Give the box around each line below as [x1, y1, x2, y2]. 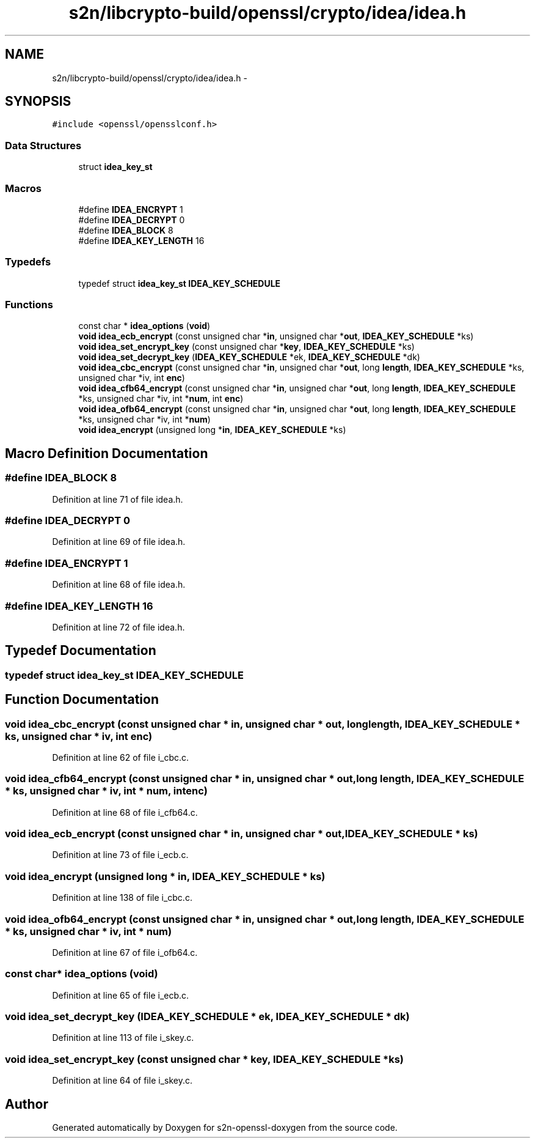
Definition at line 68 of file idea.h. [52, 579, 186, 590]
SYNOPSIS [5, 94, 71, 109]
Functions [5, 298, 53, 311]
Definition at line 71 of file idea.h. [52, 494, 183, 505]
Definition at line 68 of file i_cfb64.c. [52, 807, 198, 818]
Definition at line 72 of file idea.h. [52, 621, 185, 632]
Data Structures [5, 139, 82, 152]
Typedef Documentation [5, 643, 156, 659]
